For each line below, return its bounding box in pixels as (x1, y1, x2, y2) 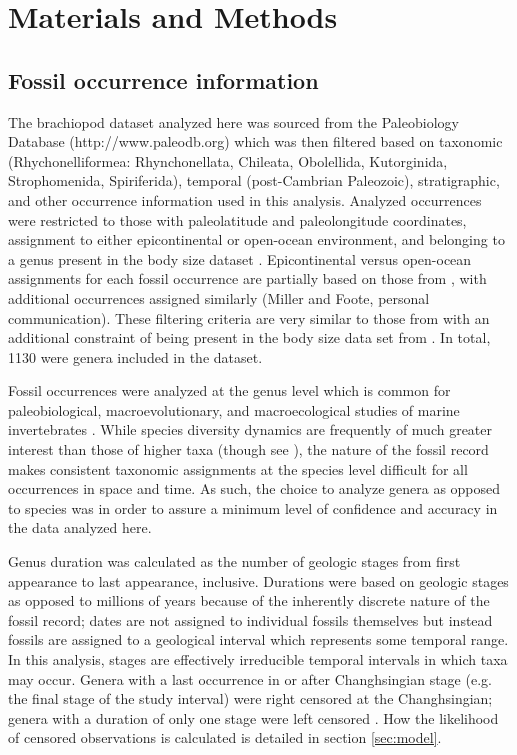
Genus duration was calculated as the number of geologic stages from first (8, 551, 461, 572)
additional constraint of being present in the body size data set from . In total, (8, 327, 491, 348)
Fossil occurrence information (8, 64, 319, 95)
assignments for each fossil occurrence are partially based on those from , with (8, 268, 487, 289)
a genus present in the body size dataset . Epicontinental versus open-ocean (8, 248, 472, 269)
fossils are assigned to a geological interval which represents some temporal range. (8, 629, 509, 650)
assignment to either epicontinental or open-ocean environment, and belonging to (8, 229, 505, 250)
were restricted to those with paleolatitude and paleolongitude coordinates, (8, 209, 467, 230)
